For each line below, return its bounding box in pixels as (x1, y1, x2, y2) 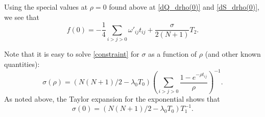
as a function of (148, 48, 197, 59)
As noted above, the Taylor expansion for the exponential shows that (4, 93, 220, 104)
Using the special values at (4, 2, 88, 12)
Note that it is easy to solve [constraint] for (4, 48, 139, 59)
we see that (4, 11, 39, 22)
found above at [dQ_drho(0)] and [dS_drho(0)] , (109, 2, 260, 12)
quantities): (4, 58, 40, 69)
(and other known (205, 48, 261, 59)
